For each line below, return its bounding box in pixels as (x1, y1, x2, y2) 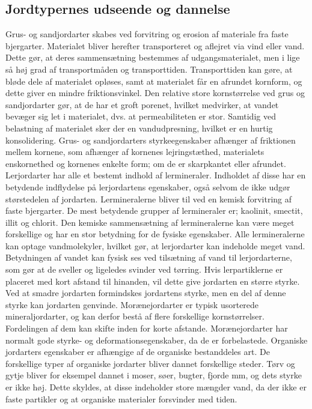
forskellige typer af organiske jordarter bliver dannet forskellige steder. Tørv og (5, 357, 295, 369)
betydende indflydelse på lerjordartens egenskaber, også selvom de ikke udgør (5, 180, 290, 193)
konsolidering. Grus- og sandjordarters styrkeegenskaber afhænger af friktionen (5, 133, 296, 146)
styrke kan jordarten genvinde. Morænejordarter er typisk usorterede (5, 298, 259, 311)
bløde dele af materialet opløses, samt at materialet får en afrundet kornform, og (5, 74, 302, 87)
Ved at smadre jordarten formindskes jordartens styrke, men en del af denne (5, 286, 286, 299)
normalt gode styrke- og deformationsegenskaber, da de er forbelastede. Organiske (5, 333, 308, 346)
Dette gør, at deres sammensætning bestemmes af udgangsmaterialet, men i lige (5, 51, 300, 64)
